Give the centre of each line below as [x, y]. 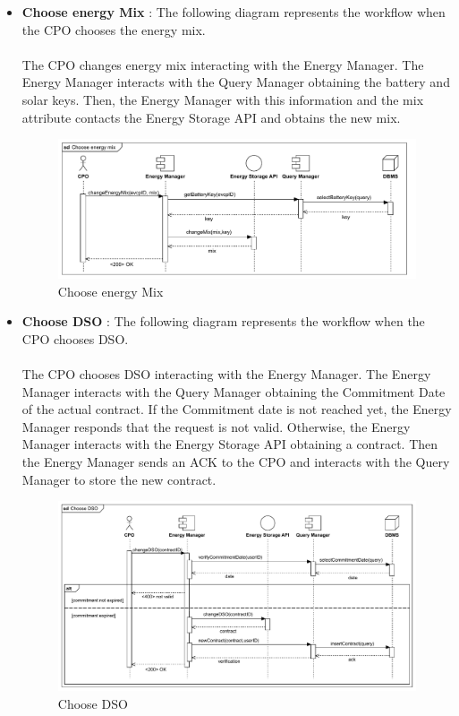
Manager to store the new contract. [119, 479]
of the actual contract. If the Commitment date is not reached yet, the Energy [237, 409]
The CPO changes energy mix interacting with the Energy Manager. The [223, 64]
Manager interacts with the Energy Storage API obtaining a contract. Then [230, 444]
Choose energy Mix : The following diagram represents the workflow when [234, 12]
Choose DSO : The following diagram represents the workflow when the [223, 321]
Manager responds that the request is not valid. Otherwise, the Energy [216, 426]
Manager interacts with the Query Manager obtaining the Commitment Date [234, 391]
